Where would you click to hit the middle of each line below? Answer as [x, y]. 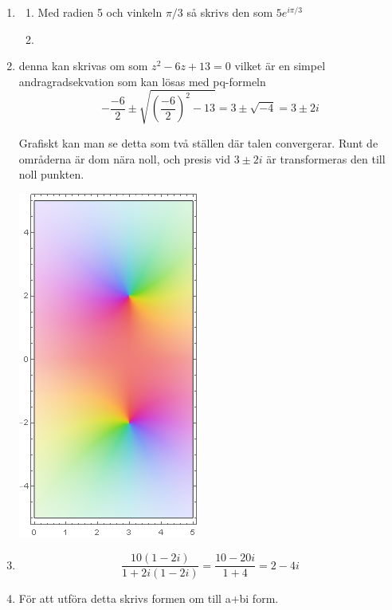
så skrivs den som [230, 12]
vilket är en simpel [280, 66]
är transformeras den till [326, 158]
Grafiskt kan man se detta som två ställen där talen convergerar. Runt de [198, 142]
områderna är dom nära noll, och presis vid [124, 158]
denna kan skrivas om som [83, 66]
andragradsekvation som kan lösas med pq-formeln [142, 81]
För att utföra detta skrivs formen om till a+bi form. [149, 598]
